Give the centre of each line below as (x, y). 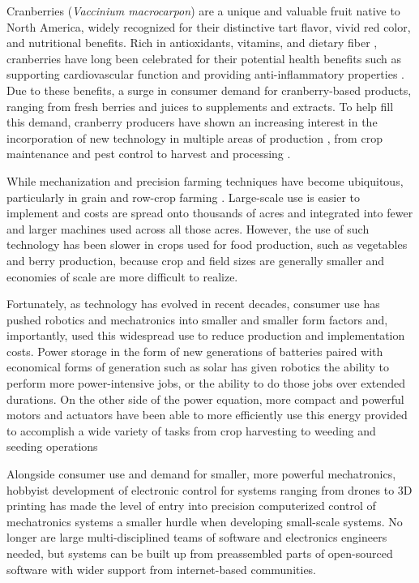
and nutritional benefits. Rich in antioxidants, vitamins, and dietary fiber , (192, 43)
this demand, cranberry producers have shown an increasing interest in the (192, 122)
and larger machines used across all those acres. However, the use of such (188, 228)
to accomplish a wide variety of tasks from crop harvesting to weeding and (191, 430)
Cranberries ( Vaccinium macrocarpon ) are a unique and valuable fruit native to (203, 11)
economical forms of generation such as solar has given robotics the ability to (198, 367)
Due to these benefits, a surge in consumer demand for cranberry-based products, (209, 90)
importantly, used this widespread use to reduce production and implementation (206, 335)
